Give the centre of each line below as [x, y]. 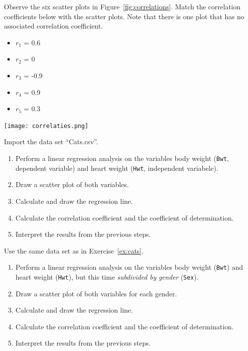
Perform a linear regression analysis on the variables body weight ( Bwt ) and [129, 267]
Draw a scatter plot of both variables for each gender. [96, 293]
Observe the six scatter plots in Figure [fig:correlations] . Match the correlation [122, 6]
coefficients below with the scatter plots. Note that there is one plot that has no [124, 16]
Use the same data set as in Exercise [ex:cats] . [74, 250]
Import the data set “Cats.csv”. [51, 142]
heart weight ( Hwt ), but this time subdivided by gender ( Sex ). [107, 276]
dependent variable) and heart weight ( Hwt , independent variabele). [117, 168]
